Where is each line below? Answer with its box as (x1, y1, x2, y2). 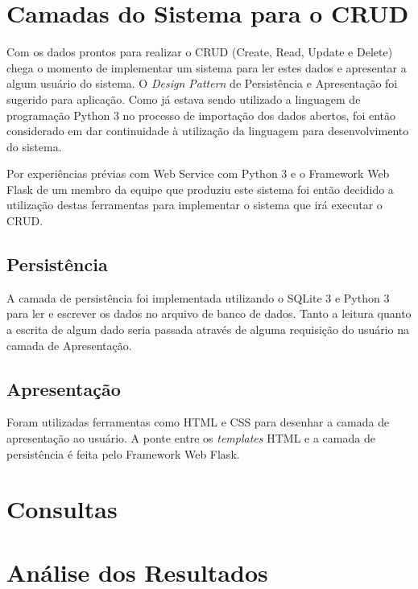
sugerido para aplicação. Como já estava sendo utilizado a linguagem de (6, 90, 361, 107)
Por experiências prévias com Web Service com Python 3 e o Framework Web (6, 165, 390, 182)
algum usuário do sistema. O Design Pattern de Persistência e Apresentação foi (6, 75, 398, 92)
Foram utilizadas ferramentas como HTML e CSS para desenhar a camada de (6, 414, 390, 430)
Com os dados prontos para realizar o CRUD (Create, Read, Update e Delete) (6, 43, 393, 60)
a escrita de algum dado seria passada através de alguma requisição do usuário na (6, 321, 410, 338)
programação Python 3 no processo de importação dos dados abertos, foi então (6, 106, 395, 123)
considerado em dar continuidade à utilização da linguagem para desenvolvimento (6, 122, 409, 139)
